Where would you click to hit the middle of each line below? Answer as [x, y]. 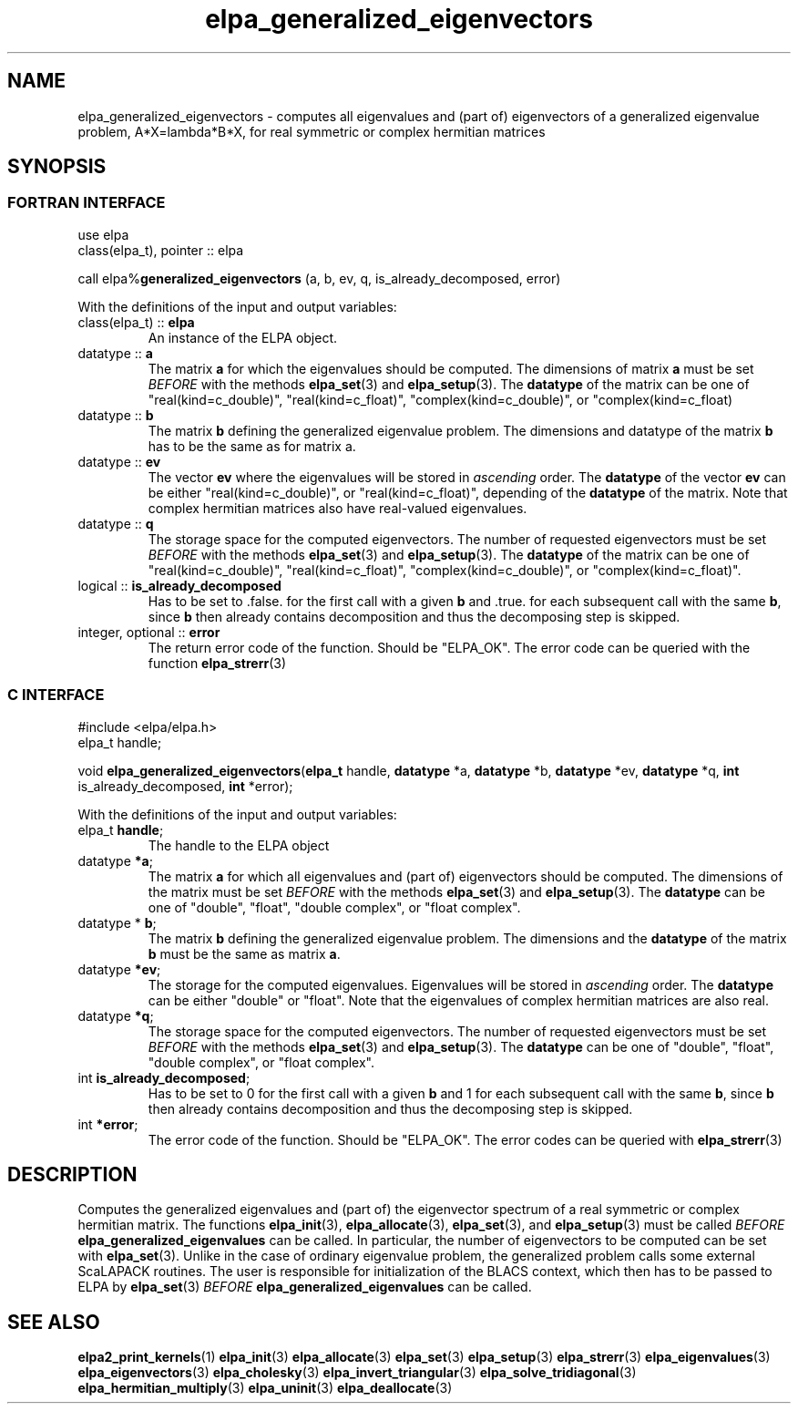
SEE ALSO [54, 1322]
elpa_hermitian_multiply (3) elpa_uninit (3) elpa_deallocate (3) [265, 1388]
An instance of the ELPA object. [243, 337]
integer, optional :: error [149, 632]
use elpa [103, 234]
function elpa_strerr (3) [217, 663]
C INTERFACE [56, 695]
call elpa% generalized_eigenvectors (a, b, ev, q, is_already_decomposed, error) [319, 278]
